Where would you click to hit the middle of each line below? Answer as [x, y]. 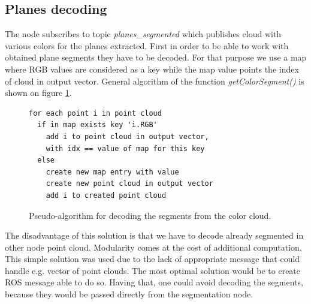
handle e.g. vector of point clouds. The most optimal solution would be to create [153, 270]
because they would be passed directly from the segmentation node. [129, 294]
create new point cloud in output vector [129, 184]
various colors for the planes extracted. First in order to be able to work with [147, 45]
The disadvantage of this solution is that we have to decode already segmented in [154, 235]
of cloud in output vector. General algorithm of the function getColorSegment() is [155, 81]
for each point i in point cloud [95, 113]
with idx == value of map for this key [125, 148]
